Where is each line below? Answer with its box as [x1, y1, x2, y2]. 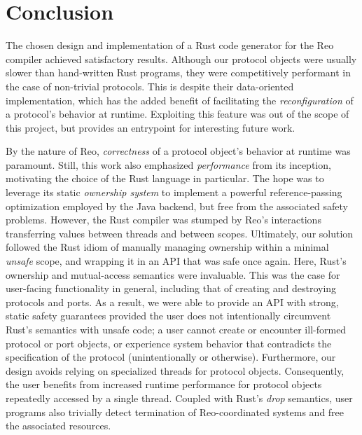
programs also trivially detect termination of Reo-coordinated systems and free [6, 404, 344, 419]
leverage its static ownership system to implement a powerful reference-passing [6, 185, 342, 200]
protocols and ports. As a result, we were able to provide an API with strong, [6, 294, 339, 309]
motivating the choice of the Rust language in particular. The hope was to [6, 171, 324, 186]
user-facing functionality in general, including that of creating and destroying [6, 281, 337, 296]
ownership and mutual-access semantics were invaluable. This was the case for [6, 267, 340, 282]
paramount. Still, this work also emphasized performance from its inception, [6, 157, 331, 172]
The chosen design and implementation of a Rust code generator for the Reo [6, 38, 334, 53]
